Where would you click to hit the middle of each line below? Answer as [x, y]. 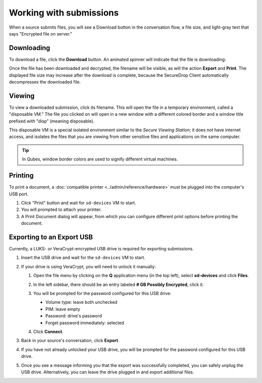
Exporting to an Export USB [51, 237]
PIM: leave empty [63, 309]
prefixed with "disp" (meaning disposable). [52, 121]
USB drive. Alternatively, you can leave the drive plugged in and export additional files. [107, 372]
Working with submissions [64, 13]
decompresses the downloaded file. [45, 82]
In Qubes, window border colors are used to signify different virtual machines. [100, 159]
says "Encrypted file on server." [41, 34]
